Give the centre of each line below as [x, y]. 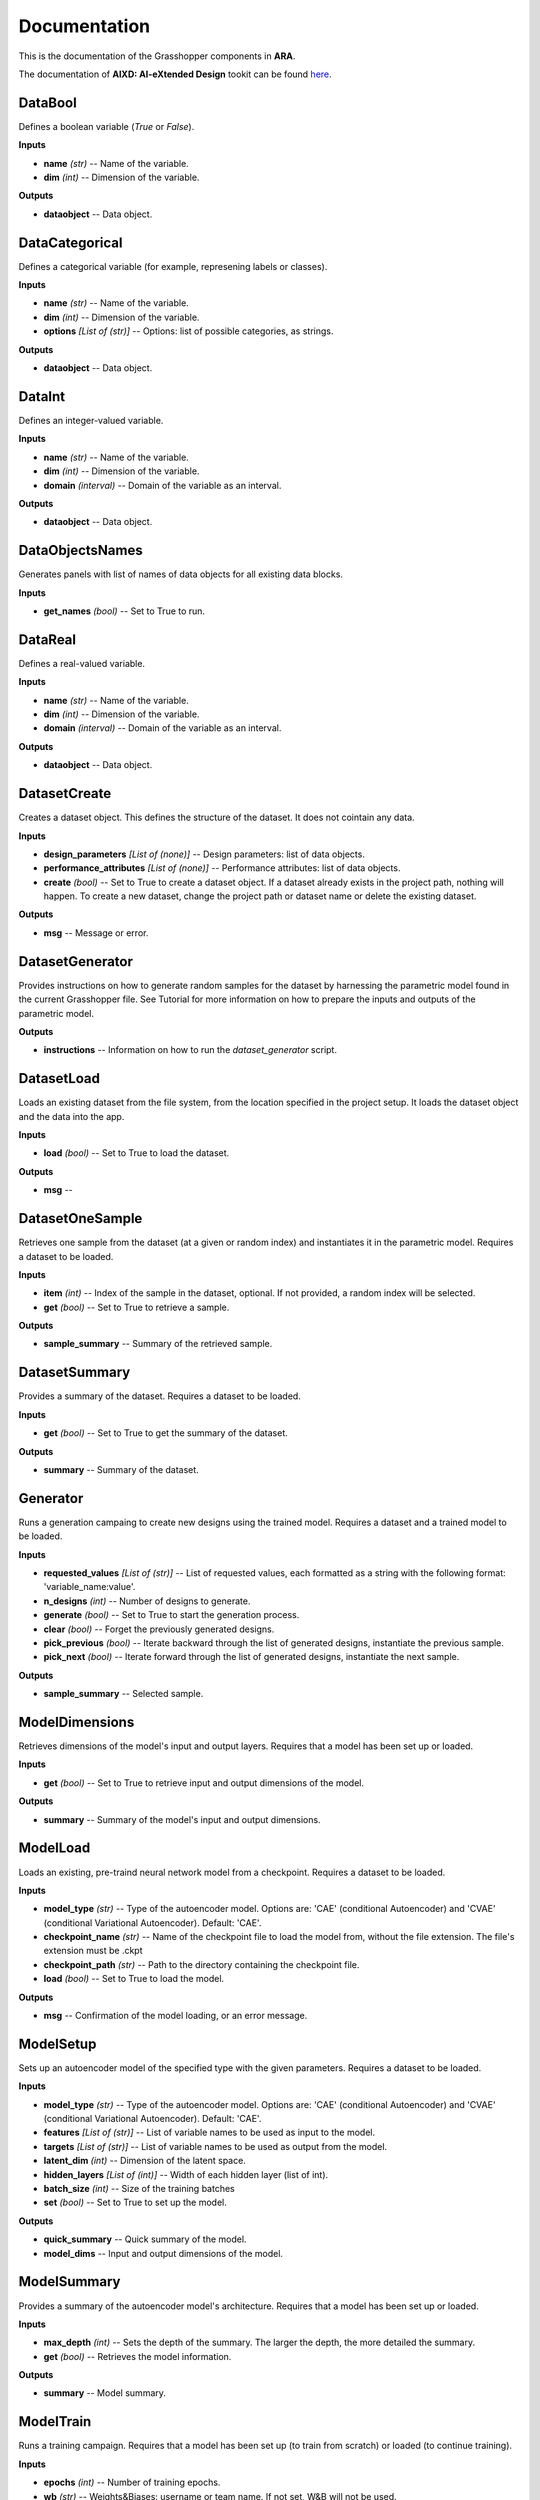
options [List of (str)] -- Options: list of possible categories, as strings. [188, 331]
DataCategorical [70, 242]
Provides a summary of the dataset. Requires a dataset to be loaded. [160, 1396]
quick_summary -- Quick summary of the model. [145, 2239]
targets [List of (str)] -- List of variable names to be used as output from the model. [215, 2146]
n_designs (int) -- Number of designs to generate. [147, 1601]
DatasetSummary [74, 1372]
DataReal [47, 639]
